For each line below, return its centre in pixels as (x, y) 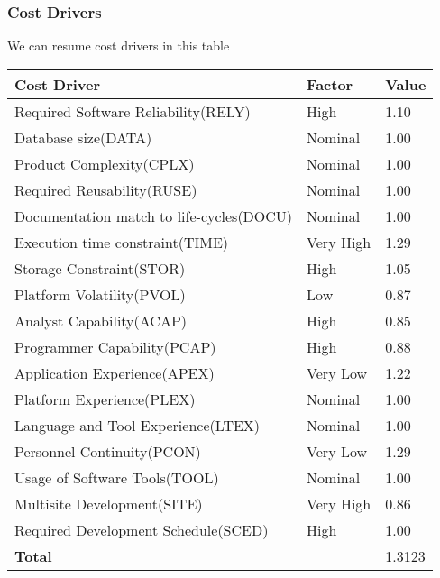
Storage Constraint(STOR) (100, 268)
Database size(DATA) (83, 137)
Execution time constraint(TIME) (122, 242)
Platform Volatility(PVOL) (100, 294)
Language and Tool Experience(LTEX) (137, 425)
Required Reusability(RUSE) (106, 189)
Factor (330, 84)
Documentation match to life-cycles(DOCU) (154, 216)
